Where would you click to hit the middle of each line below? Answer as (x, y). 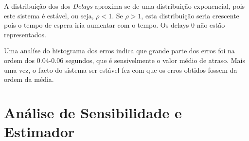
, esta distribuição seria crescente (190, 15)
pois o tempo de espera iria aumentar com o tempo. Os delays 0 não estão (115, 25)
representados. (25, 34)
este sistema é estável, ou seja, (49, 15)
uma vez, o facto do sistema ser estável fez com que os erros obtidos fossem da (121, 70)
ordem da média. (29, 79)
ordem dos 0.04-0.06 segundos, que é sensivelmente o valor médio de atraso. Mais (125, 60)
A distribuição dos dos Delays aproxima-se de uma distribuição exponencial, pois (124, 6)
